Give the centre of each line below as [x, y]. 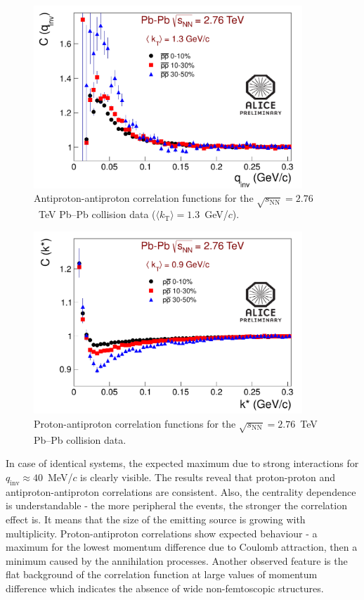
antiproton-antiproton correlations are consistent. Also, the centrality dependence [181, 491]
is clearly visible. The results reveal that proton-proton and [208, 477]
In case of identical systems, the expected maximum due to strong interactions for [182, 463]
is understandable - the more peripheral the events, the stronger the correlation [176, 505]
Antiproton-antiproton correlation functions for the [144, 198]
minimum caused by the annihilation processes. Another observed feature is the [177, 560]
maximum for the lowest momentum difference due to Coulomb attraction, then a [182, 547]
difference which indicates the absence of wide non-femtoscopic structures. [165, 588]
